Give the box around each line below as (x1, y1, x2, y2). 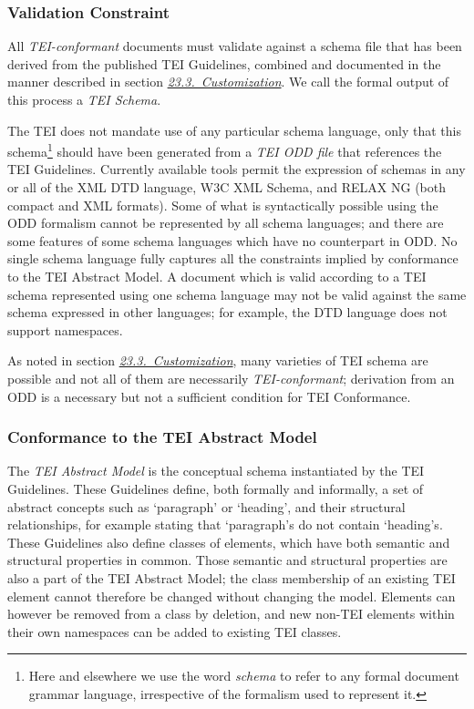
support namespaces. (7, 320, 123, 339)
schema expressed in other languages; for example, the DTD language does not (7, 303, 448, 322)
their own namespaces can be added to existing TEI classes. (7, 622, 342, 641)
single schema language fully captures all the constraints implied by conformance (7, 249, 459, 268)
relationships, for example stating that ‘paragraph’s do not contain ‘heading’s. (7, 515, 443, 534)
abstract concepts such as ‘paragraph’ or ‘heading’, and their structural (7, 497, 406, 516)
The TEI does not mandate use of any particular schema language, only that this (7, 120, 461, 139)
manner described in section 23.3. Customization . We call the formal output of (7, 72, 449, 91)
